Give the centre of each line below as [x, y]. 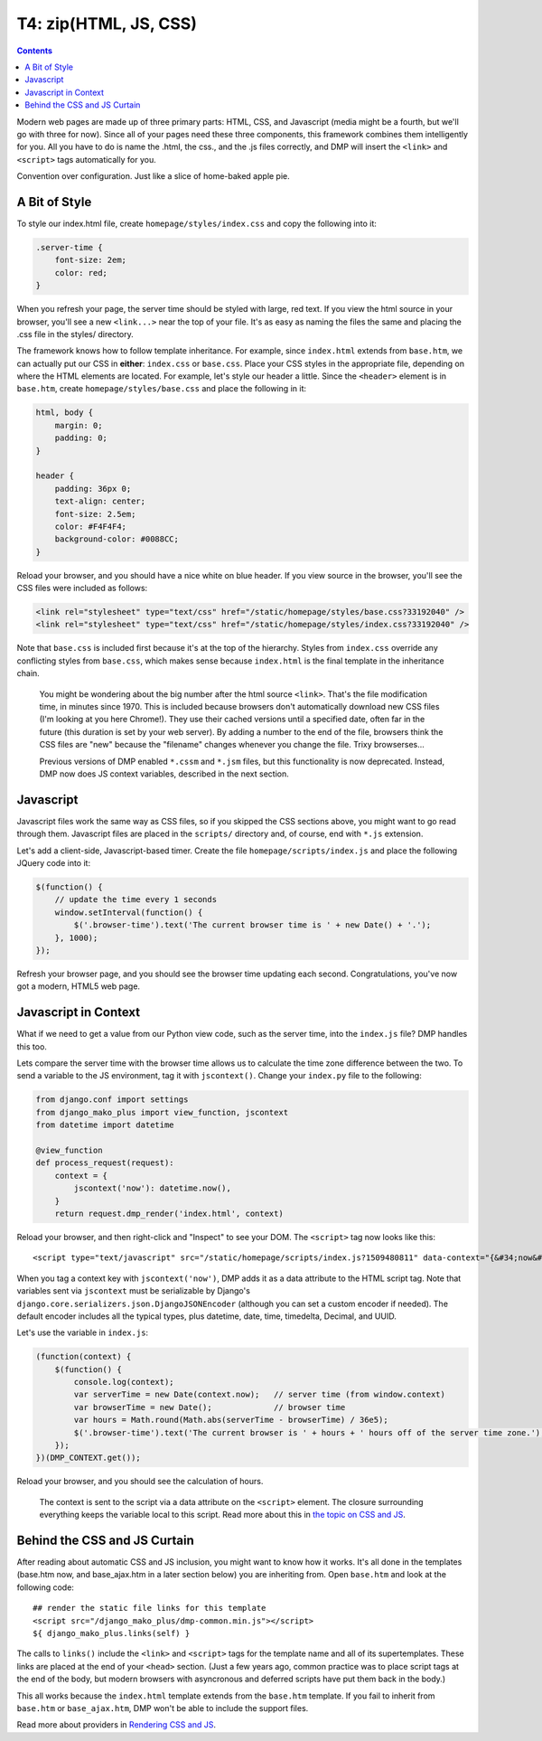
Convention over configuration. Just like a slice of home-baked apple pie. [154, 176]
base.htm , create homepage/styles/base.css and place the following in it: [162, 389]
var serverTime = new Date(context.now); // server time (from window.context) [260, 1395]
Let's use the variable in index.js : [83, 1332]
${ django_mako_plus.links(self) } [112, 1633]
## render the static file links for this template [150, 1608]
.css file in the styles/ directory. [75, 334]
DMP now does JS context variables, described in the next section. [164, 774]
